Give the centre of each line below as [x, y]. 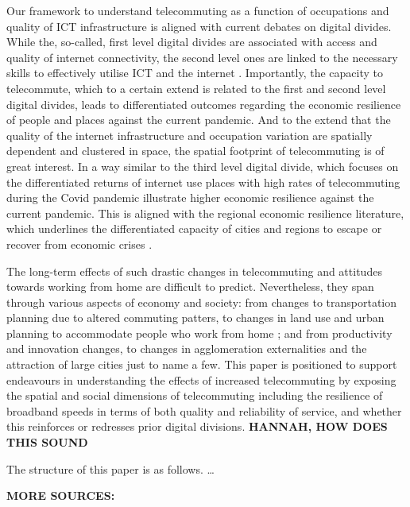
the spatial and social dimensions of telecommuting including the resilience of [195, 395]
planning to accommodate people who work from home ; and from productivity [199, 333]
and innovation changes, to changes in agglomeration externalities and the [187, 348]
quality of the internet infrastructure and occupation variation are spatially [190, 135]
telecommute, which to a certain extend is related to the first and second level [196, 88]
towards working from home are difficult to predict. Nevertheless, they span [190, 286]
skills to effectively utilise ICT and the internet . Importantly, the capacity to [195, 73]
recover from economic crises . [79, 244]
